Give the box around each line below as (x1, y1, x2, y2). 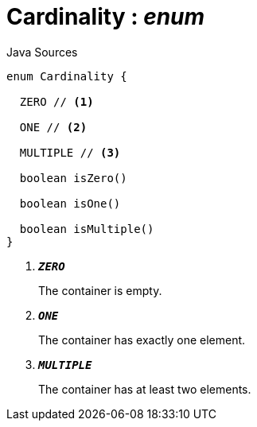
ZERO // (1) (19, 95, 94, 108)
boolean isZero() (19, 171, 127, 184)
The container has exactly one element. (38, 332, 246, 347)
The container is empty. (38, 283, 162, 297)
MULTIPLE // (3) (19, 146, 121, 159)
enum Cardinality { (6, 69, 127, 83)
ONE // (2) (19, 120, 88, 134)
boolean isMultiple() (19, 222, 154, 235)
